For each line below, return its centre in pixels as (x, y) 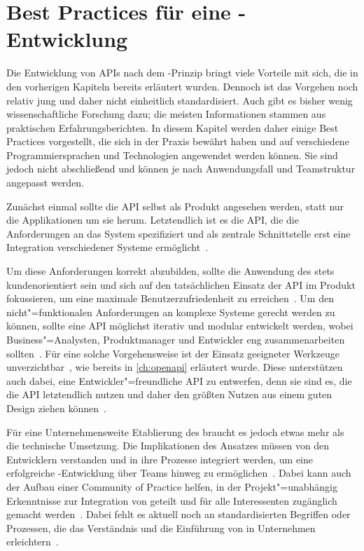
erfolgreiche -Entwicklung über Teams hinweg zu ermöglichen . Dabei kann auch (179, 473)
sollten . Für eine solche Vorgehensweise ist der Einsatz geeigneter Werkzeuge (173, 353)
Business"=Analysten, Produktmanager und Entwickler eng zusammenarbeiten (176, 339)
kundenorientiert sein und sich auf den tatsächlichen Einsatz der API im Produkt (181, 284)
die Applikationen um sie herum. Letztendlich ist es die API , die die (153, 220)
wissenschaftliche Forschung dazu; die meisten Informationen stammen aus (166, 114)
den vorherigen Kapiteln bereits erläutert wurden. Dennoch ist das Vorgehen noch (182, 86)
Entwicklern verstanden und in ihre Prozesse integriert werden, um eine (160, 459)
